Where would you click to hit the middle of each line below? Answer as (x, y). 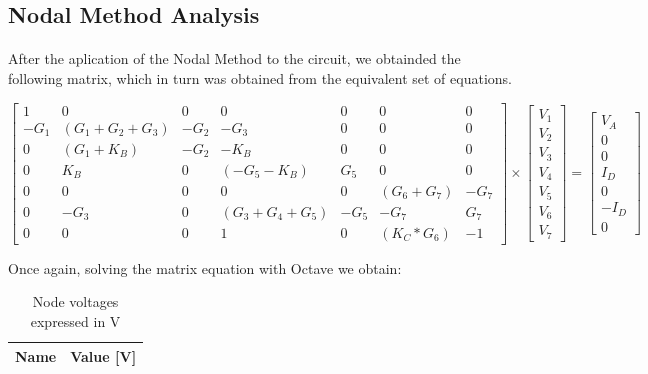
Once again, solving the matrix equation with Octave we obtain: (205, 267)
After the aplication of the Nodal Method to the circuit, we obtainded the (234, 58)
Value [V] (103, 355)
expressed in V (75, 320)
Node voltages (75, 301)
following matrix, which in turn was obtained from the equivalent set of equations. (260, 77)
